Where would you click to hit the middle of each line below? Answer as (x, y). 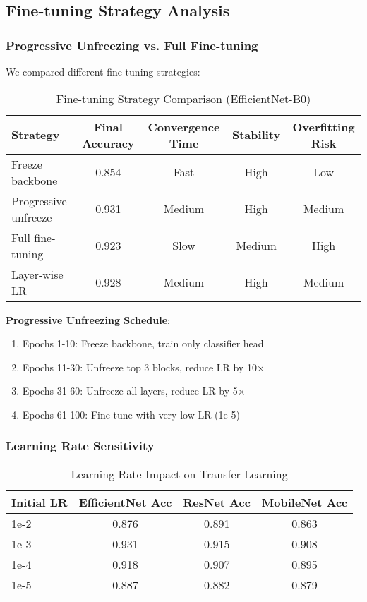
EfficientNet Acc (125, 502)
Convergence (184, 126)
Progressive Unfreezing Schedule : (88, 319)
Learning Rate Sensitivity (80, 446)
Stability (256, 135)
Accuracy (108, 143)
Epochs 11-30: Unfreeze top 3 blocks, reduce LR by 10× (143, 367)
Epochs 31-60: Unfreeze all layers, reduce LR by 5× (134, 391)
